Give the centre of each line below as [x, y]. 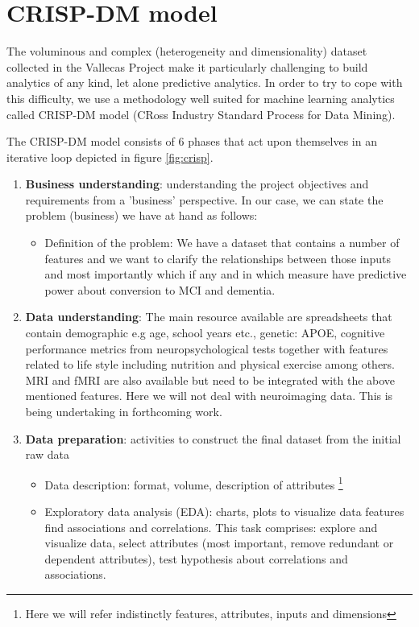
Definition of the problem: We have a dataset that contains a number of [222, 243]
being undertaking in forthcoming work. [124, 411]
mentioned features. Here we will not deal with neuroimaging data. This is [209, 396]
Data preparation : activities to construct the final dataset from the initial [213, 438]
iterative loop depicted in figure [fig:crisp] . [110, 157]
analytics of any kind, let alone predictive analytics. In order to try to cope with [205, 82]
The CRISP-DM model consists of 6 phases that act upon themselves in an [192, 141]
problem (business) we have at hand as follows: [141, 215]
